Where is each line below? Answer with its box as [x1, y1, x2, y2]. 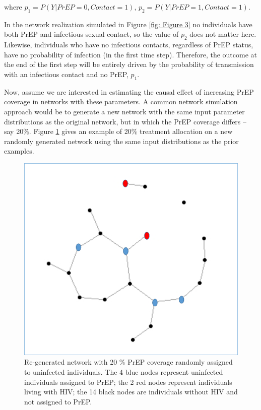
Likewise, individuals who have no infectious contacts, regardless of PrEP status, [4, 39, 253, 50]
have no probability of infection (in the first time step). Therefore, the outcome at [4, 49, 257, 59]
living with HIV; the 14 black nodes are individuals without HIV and [24, 386, 238, 397]
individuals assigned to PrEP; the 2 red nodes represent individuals [24, 376, 232, 387]
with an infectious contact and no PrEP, [4, 69, 128, 79]
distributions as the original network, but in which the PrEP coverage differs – [4, 116, 247, 126]
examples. [4, 146, 34, 156]
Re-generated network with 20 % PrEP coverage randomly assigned [24, 357, 233, 367]
